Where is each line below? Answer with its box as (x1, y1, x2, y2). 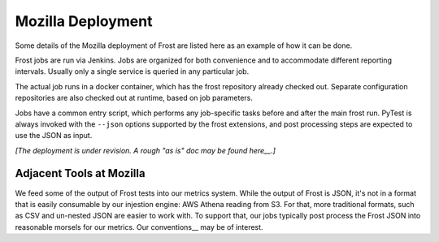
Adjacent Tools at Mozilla (15, 166, 146, 180)
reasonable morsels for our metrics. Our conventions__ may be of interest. (15, 222, 263, 231)
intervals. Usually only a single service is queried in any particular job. (15, 67, 250, 76)
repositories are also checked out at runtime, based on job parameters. (15, 93, 254, 103)
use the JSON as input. (15, 131, 93, 140)
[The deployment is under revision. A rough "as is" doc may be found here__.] (15, 145, 276, 155)
